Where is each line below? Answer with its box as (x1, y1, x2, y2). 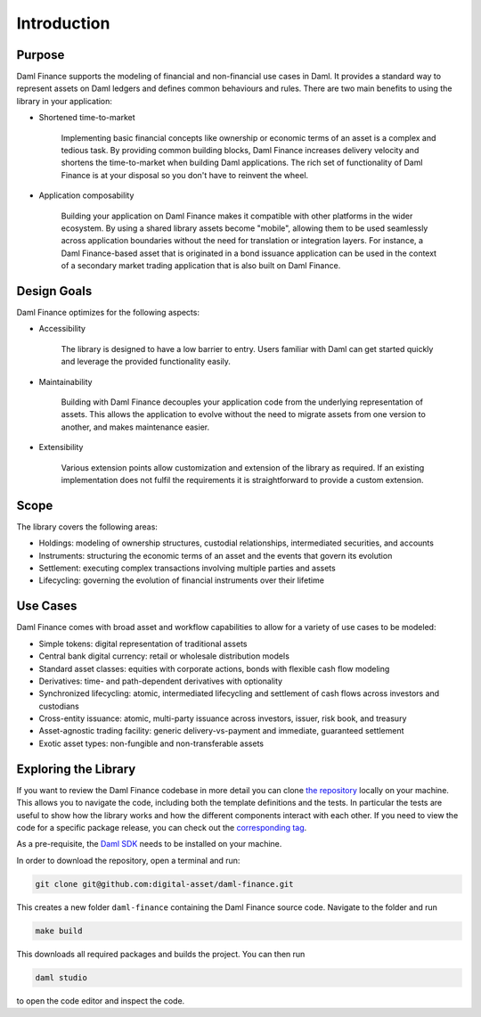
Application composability (38, 190, 135, 201)
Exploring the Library (16, 761, 136, 776)
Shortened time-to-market (38, 112, 135, 123)
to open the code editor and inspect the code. (16, 995, 185, 1006)
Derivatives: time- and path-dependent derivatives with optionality (38, 676, 283, 686)
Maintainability (38, 376, 93, 387)
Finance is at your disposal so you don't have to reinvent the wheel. (61, 169, 309, 180)
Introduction (16, 13, 110, 33)
